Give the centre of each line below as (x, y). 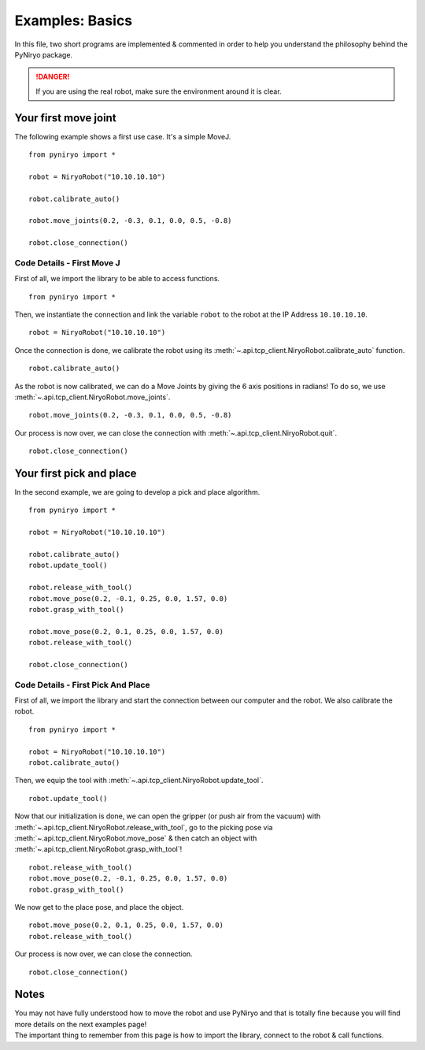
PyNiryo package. (44, 54)
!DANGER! (53, 77)
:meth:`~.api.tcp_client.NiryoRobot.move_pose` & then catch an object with (136, 838)
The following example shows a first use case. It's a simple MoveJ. (123, 136)
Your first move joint (66, 118)
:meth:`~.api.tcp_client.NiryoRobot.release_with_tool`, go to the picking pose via (144, 827)
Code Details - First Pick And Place (82, 685)
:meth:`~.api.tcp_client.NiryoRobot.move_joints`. (92, 397)
